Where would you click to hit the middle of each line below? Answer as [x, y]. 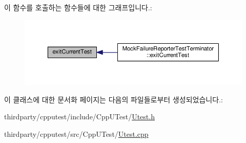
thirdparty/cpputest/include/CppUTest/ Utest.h [79, 117]
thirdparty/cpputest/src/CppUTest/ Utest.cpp [76, 133]
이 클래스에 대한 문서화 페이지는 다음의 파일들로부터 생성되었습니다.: [114, 99]
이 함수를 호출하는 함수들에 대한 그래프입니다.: [78, 7]
